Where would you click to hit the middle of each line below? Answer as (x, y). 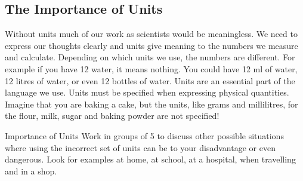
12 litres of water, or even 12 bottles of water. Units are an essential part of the (150, 80)
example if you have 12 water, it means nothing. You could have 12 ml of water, (151, 68)
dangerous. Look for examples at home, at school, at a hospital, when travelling (150, 159)
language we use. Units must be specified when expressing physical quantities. (147, 92)
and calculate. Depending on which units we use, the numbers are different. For (150, 57)
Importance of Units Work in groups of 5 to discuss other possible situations (144, 135)
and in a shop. (31, 171)
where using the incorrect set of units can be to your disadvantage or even (140, 147)
